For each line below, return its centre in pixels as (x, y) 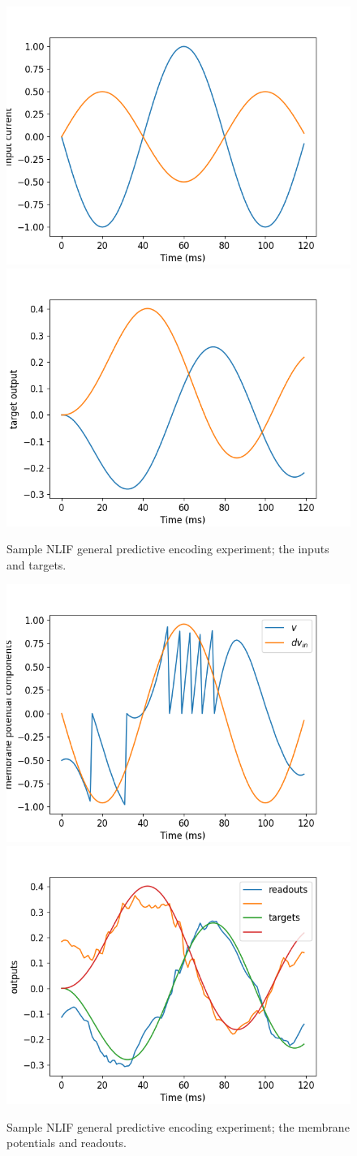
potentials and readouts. (67, 1143)
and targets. (37, 564)
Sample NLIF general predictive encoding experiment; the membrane (178, 1126)
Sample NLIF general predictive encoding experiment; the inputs (168, 549)
